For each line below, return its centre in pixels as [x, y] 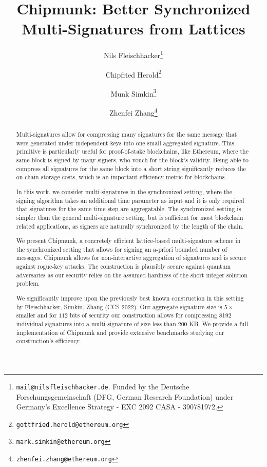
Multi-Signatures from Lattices [133, 29]
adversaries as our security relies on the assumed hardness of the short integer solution [132, 275]
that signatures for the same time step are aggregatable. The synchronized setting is [129, 209]
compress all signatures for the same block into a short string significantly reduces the [131, 168]
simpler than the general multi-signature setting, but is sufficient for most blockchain [130, 217]
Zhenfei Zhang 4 [133, 112]
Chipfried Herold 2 [133, 73]
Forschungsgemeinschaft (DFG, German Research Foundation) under [125, 396]
